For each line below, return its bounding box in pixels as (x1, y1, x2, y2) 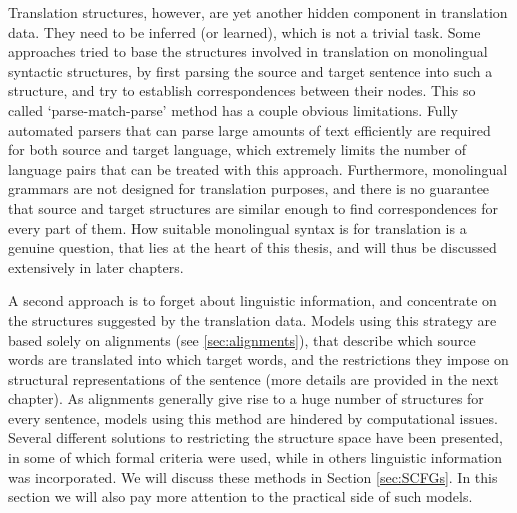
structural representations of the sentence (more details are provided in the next (8, 368, 499, 389)
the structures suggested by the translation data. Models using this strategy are (8, 309, 497, 330)
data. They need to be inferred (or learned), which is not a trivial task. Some (8, 21, 481, 42)
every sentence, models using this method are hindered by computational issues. (8, 407, 498, 428)
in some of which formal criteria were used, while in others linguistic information (8, 447, 503, 468)
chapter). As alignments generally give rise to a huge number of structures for (8, 388, 484, 409)
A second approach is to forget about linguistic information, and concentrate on (8, 290, 497, 311)
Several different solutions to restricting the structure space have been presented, (8, 427, 503, 448)
